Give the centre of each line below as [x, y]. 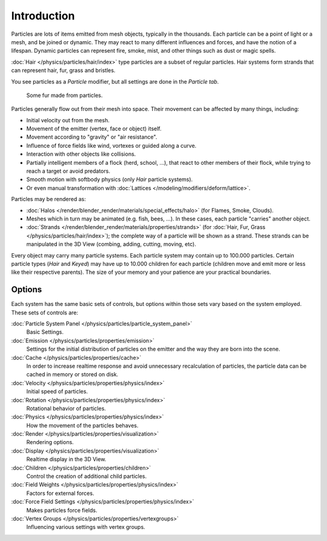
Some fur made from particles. [64, 95]
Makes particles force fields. [62, 510]
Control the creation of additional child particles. [87, 476]
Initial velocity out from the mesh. [68, 120]
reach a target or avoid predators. [68, 171]
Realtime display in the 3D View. [66, 459]
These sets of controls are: [45, 313]
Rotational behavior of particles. [66, 408]
